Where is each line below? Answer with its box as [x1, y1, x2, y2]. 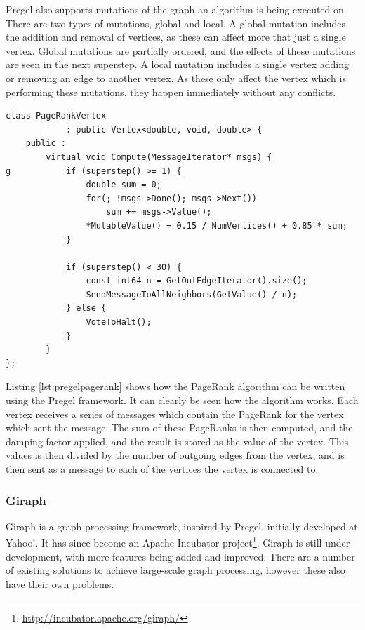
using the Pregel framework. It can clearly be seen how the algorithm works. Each [6, 393, 359, 408]
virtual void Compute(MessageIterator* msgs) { [46, 152, 272, 162]
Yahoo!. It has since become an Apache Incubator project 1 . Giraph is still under [6, 533, 350, 550]
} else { [65, 303, 107, 314]
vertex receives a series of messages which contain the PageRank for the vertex [6, 406, 344, 421]
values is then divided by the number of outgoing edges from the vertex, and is [6, 448, 345, 462]
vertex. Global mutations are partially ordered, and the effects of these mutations [6, 43, 356, 58]
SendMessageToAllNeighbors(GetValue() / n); [86, 289, 298, 300]
